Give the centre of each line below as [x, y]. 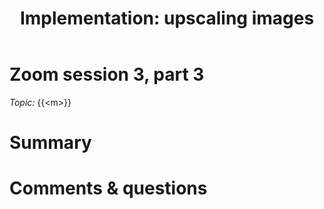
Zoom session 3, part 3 [107, 74]
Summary [50, 143]
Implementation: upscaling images [167, 18]
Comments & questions [108, 188]
